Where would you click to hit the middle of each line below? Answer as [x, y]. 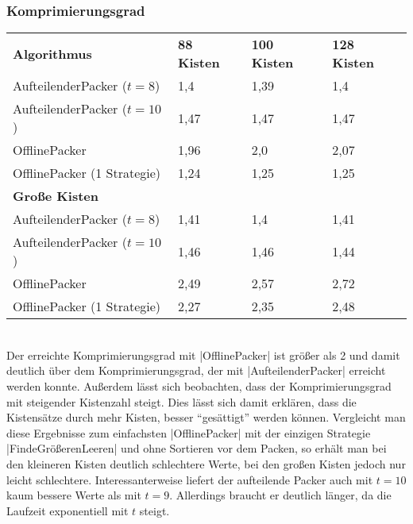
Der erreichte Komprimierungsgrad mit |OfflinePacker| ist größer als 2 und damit [203, 354]
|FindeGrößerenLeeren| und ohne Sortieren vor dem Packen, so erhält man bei [197, 448]
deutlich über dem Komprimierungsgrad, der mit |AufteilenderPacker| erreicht [196, 370]
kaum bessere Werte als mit [74, 495]
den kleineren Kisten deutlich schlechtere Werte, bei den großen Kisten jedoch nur [206, 463]
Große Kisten [56, 196]
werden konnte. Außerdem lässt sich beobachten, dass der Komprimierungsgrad [199, 386]
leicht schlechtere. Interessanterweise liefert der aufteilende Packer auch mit [190, 479]
